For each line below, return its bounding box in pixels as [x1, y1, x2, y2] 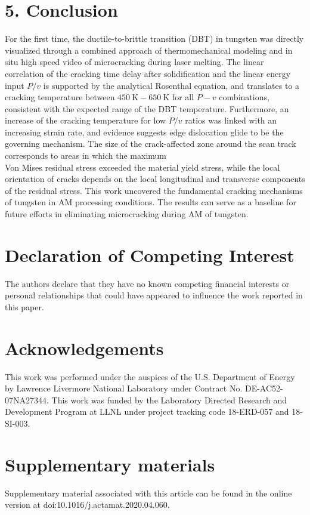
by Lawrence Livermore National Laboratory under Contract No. [5, 382, 243, 394]
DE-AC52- [244, 382, 283, 394]
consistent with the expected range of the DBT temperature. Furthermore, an [5, 102, 289, 115]
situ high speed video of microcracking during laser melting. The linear [5, 55, 264, 68]
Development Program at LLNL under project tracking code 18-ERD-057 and [5, 405, 289, 418]
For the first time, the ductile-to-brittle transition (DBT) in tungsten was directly [5, 32, 304, 45]
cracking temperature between [5, 91, 115, 103]
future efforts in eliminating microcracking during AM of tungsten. [5, 208, 249, 220]
